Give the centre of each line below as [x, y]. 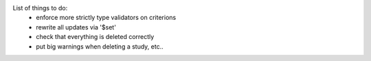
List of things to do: [40, 8]
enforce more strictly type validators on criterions [106, 18]
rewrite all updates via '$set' [76, 27]
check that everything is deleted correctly [95, 37]
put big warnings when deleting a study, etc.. [100, 46]
